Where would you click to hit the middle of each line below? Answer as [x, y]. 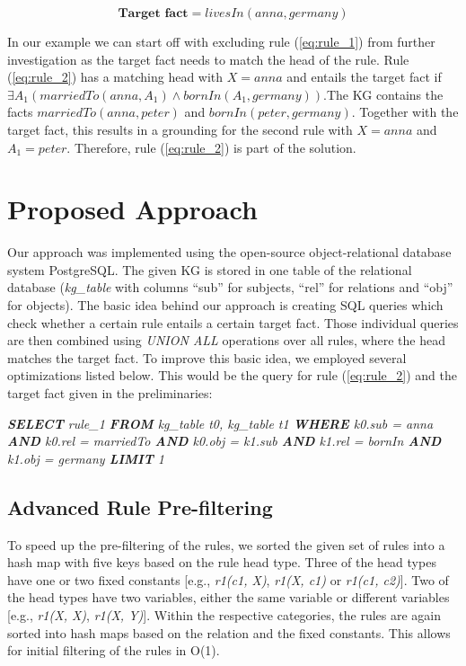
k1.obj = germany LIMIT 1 [86, 458]
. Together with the [405, 112]
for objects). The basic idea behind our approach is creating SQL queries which [225, 305]
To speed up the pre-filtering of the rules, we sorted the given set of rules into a [226, 544]
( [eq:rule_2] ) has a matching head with [115, 77]
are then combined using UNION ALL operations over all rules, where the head [226, 340]
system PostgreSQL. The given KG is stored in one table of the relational [210, 269]
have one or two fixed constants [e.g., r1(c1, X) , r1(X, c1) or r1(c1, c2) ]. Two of [228, 579]
